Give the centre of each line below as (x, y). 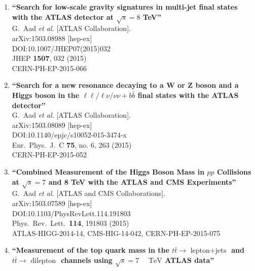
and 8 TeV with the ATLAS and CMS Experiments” (142, 181)
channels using (87, 260)
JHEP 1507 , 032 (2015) (49, 58)
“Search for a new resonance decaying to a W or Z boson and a (125, 85)
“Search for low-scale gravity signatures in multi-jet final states (125, 7)
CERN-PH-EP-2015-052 (49, 155)
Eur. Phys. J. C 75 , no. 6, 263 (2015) (72, 144)
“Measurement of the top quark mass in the (90, 250)
